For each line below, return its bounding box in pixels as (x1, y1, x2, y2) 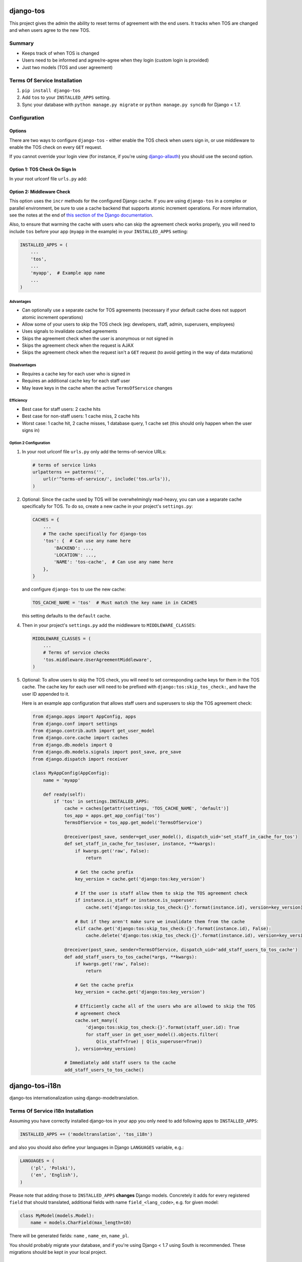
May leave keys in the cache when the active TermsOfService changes (22, 385, 173, 391)
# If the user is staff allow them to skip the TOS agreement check (74, 890, 248, 896)
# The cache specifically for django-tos (43, 531, 147, 537)
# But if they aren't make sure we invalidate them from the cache (74, 919, 245, 924)
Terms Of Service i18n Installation (9, 1108, 94, 1115)
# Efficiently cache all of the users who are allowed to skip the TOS (74, 1004, 256, 1009)
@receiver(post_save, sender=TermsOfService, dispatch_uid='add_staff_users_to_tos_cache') (64, 947, 298, 953)
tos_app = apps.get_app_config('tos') (64, 813, 161, 818)
